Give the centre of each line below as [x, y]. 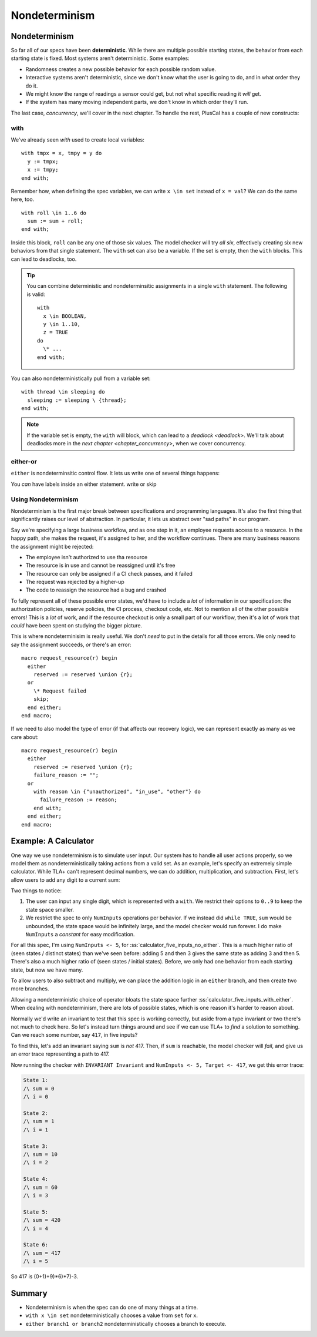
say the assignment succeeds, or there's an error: [71, 644]
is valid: [36, 294]
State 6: [36, 1245]
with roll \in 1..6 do [54, 213]
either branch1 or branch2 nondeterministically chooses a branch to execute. [126, 1323]
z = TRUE [56, 332]
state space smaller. [50, 909]
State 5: [36, 1212]
